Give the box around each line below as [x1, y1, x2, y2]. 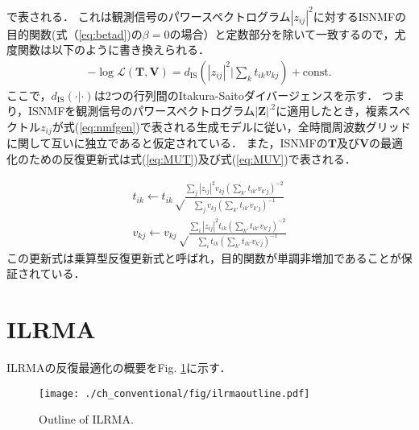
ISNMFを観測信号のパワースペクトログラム [28, 102, 255, 119]
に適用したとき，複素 [276, 102, 388, 119]
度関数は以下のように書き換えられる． [6, 41, 209, 58]
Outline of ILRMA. [39, 411, 134, 428]
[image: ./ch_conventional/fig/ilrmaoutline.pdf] [39, 387, 310, 399]
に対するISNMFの [313, 7, 407, 24]
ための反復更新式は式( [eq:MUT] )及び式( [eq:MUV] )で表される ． [28, 150, 356, 167]
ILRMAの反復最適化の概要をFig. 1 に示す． [6, 359, 231, 376]
